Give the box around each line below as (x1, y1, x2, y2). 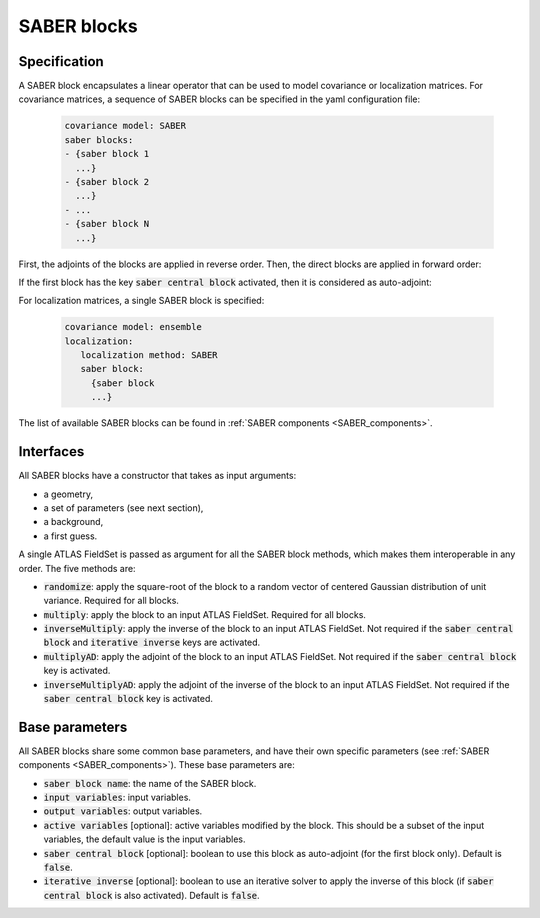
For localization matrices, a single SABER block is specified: (18, 295, 265, 307)
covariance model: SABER (64, 120, 187, 132)
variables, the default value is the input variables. (43, 833, 246, 845)
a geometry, (43, 488, 94, 500)
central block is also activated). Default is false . (43, 889, 260, 901)
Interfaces (18, 443, 85, 460)
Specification (18, 53, 104, 70)
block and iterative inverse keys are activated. (43, 636, 261, 649)
